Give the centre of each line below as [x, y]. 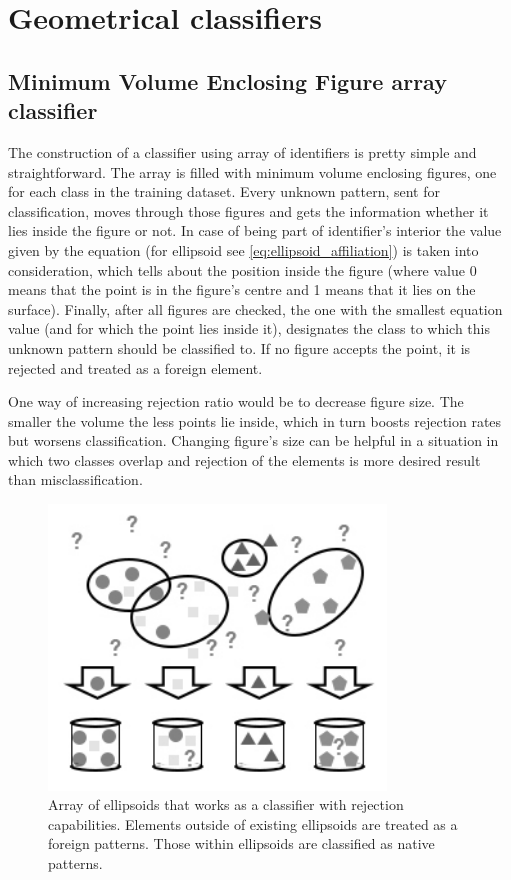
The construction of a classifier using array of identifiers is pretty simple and [242, 151]
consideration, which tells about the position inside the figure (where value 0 [242, 269]
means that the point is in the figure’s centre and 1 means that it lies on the [242, 289]
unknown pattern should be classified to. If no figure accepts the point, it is [239, 347]
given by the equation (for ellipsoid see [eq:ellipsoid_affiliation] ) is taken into [243, 249]
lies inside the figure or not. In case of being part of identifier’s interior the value [255, 230]
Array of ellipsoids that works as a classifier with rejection [226, 804]
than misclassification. [75, 479]
